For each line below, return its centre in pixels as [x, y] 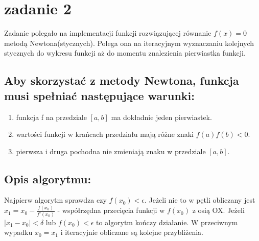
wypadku [18, 232]
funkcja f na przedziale [51, 117]
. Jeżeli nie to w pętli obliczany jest [200, 200]
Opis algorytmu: [48, 178]
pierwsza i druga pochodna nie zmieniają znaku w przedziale [111, 151]
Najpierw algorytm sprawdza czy [55, 200]
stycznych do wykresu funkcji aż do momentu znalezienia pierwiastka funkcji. [125, 53]
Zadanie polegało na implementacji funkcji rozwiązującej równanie [108, 33]
